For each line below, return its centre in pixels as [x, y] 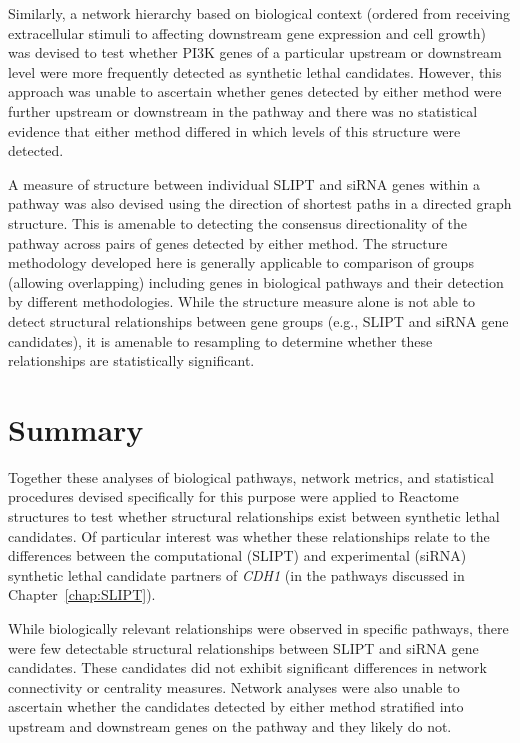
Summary [76, 428]
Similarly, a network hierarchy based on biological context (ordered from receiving [259, 13]
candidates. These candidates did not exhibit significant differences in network [247, 667]
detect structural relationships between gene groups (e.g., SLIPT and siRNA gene [258, 320]
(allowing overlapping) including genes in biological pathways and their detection [256, 281]
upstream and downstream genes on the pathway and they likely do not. [230, 725]
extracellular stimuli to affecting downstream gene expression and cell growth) [247, 32]
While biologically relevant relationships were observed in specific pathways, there [258, 627]
